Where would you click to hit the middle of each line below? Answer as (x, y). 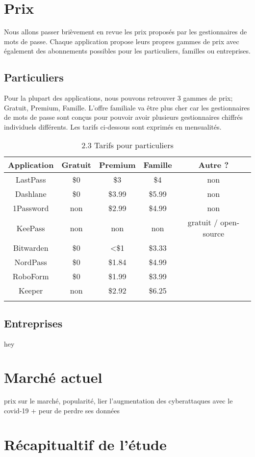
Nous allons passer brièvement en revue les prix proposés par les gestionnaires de (126, 32)
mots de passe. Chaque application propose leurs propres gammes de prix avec (122, 41)
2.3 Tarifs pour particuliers (127, 145)
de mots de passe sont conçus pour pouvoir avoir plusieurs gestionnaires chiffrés (124, 117)
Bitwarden (31, 248)
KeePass (31, 228)
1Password (31, 208)
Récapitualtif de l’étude (85, 444)
